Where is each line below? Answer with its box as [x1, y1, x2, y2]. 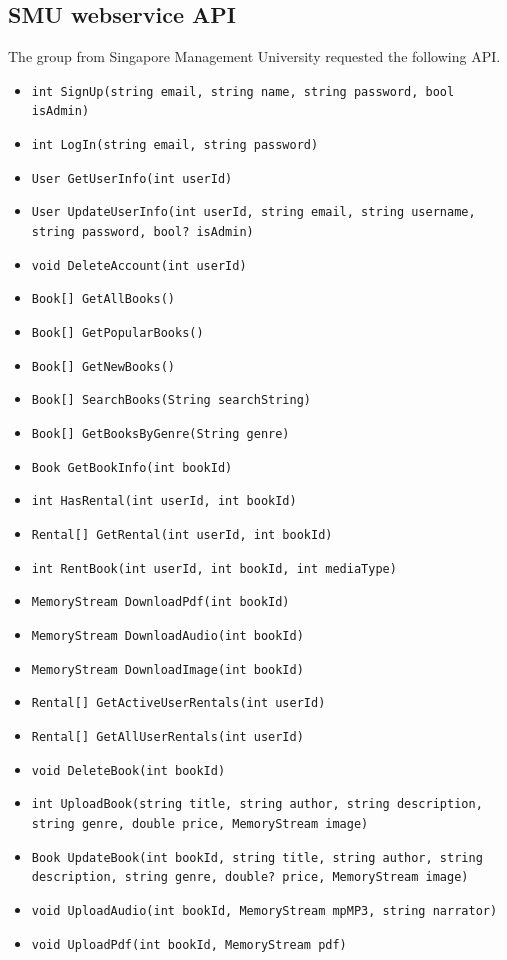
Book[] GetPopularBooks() [31, 326, 204, 341]
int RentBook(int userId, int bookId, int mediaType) [31, 561, 397, 576]
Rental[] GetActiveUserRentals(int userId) [31, 696, 326, 711]
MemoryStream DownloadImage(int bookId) [31, 662, 304, 677]
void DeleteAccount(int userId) [31, 258, 247, 273]
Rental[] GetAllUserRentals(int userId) [31, 729, 304, 744]
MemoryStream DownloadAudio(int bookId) [31, 628, 304, 643]
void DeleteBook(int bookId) [31, 763, 226, 778]
